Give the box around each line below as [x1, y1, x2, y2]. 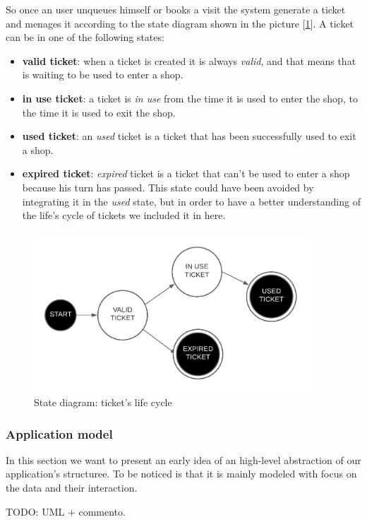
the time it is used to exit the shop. [22, 105, 176, 119]
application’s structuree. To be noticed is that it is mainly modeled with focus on [6, 466, 357, 481]
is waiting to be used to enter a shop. [22, 67, 183, 82]
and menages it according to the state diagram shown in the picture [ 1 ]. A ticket [6, 16, 354, 30]
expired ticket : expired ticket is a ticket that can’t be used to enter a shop [22, 166, 350, 181]
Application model [6, 425, 113, 442]
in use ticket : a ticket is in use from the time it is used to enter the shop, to [22, 90, 358, 105]
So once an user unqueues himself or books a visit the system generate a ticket [6, 2, 346, 16]
